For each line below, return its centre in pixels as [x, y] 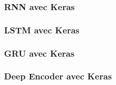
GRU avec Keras [39, 53]
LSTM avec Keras [42, 30]
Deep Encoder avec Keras [58, 76]
